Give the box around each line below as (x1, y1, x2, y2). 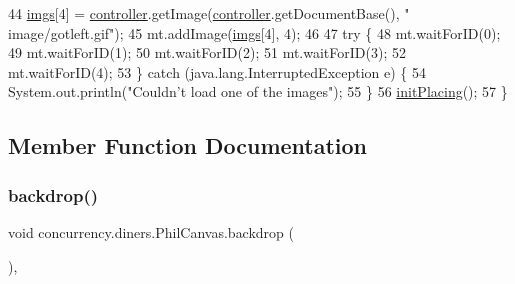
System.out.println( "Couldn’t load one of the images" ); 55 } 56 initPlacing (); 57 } (8, 81, 508, 102)
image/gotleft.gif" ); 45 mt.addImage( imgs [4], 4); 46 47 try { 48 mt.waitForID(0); (8, 22, 501, 43)
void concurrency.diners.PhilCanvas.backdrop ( (8, 221, 295, 242)
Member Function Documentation (8, 130, 368, 161)
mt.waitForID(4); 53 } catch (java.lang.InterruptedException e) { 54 (8, 61, 427, 82)
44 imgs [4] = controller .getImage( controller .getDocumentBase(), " (8, 3, 410, 23)
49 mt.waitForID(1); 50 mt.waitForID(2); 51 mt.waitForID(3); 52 (8, 42, 406, 63)
